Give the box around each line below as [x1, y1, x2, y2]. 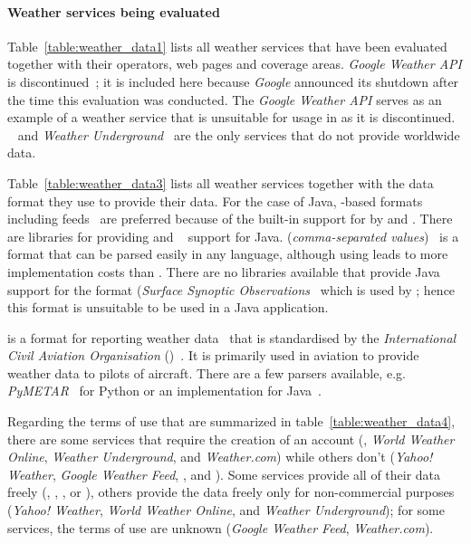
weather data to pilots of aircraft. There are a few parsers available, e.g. [7, 363, 406, 382]
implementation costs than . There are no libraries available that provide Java [7, 262, 440, 281]
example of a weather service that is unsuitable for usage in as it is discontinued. [7, 108, 456, 127]
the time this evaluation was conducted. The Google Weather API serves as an [7, 90, 442, 109]
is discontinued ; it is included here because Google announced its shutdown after [7, 72, 459, 91]
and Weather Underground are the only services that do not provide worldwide [17, 125, 460, 144]
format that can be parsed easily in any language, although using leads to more [7, 244, 448, 263]
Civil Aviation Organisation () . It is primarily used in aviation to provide [7, 346, 419, 365]
